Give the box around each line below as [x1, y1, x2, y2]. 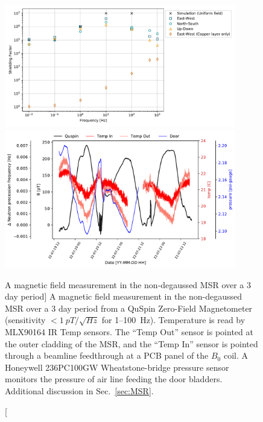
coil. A [223, 349, 248, 362]
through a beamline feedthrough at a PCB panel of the [5, 349, 209, 362]
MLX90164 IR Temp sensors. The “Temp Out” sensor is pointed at [5, 326, 253, 338]
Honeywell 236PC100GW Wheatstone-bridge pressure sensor [5, 361, 229, 373]
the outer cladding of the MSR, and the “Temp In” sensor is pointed [5, 337, 258, 350]
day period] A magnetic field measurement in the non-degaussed [5, 290, 242, 303]
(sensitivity [5, 313, 46, 326]
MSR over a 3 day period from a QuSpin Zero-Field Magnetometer [5, 301, 253, 314]
